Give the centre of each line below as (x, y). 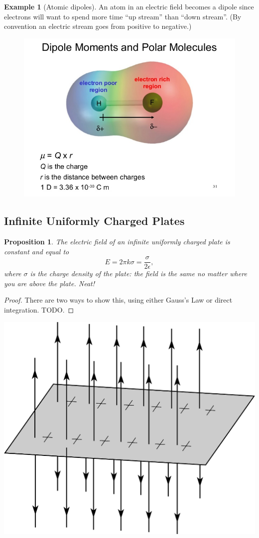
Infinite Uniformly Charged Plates (94, 221)
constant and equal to (37, 251)
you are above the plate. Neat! (49, 283)
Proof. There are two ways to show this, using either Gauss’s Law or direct (118, 300)
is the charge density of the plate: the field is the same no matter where (138, 273)
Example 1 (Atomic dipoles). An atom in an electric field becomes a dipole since (129, 6)
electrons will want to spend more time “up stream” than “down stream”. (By (123, 16)
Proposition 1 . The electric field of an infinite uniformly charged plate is (117, 241)
